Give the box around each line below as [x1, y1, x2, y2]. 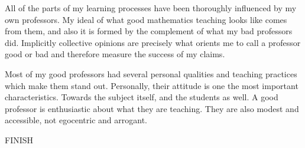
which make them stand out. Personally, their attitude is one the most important [5, 79, 298, 91]
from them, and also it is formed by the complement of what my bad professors [5, 25, 293, 37]
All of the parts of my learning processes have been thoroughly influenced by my [5, 2, 297, 14]
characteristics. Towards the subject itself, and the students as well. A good [5, 91, 278, 103]
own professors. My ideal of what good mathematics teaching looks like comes [5, 13, 287, 25]
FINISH [5, 133, 34, 146]
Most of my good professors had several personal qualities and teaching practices [5, 67, 297, 80]
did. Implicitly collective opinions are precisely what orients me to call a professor [5, 36, 301, 48]
